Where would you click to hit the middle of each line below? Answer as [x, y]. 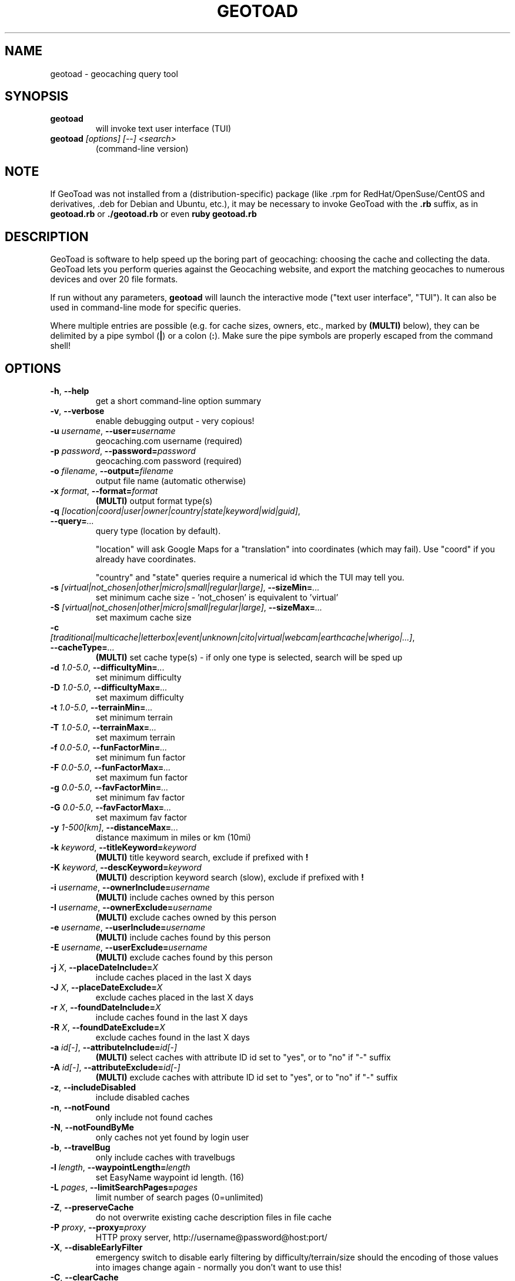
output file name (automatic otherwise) [171, 481]
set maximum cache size [143, 617]
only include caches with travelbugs [165, 1157]
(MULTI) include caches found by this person [183, 937]
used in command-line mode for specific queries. [146, 308]
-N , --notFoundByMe [92, 1127]
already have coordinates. [146, 559]
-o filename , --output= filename [112, 471]
